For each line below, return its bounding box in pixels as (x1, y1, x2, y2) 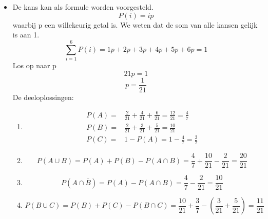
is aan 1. (12, 29, 40, 40)
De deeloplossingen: (12, 91, 74, 102)
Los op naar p (12, 59, 56, 70)
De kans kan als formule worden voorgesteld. (12, 2, 154, 12)
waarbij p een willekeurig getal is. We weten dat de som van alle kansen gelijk (12, 19, 258, 30)
